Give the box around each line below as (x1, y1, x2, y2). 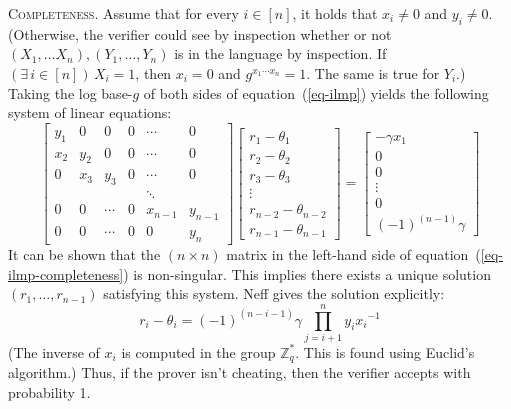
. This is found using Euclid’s (295, 341, 475, 362)
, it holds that (292, 3, 378, 23)
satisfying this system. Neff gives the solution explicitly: (103, 283, 445, 304)
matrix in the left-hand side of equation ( (226, 243, 481, 264)
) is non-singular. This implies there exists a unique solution (123, 263, 491, 284)
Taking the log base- (8, 82, 133, 103)
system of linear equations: (8, 102, 172, 123)
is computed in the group (121, 341, 276, 362)
